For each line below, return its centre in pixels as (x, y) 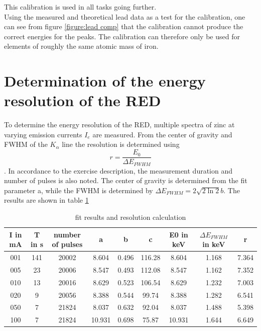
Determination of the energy (105, 81)
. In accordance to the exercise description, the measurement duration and (118, 170)
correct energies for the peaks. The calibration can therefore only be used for (122, 36)
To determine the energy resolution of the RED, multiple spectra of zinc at (119, 125)
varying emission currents (43, 134)
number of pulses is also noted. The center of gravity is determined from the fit (126, 180)
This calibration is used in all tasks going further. (80, 7)
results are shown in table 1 (46, 200)
